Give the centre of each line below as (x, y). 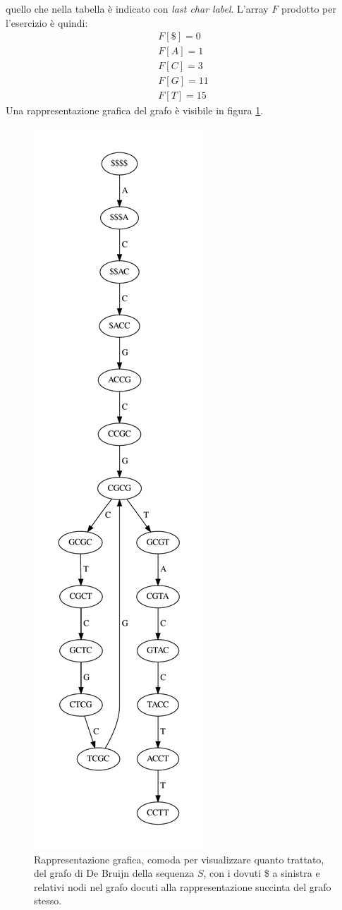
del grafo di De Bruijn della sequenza (114, 873)
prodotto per (309, 8)
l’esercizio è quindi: (47, 22)
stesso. (48, 900)
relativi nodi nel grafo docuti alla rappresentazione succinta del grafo (183, 886)
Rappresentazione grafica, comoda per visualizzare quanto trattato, (179, 859)
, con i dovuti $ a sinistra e (262, 873)
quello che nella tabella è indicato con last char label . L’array (137, 8)
